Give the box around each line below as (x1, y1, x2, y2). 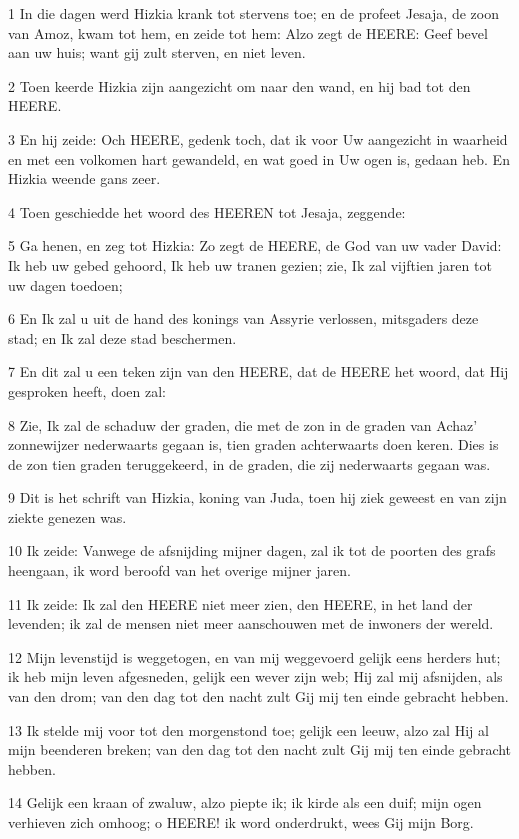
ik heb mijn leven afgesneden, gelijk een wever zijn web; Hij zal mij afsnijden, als (8, 666, 503, 687)
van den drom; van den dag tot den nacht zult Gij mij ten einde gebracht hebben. (8, 686, 509, 707)
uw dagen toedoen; (8, 274, 123, 295)
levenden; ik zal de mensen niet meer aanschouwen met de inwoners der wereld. (8, 613, 494, 634)
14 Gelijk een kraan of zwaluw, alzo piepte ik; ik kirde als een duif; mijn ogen (8, 792, 482, 813)
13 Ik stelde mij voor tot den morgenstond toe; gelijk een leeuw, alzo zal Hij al (8, 719, 489, 740)
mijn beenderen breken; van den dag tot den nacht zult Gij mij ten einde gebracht (8, 739, 512, 760)
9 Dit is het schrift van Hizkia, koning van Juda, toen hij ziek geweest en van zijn (8, 487, 507, 508)
